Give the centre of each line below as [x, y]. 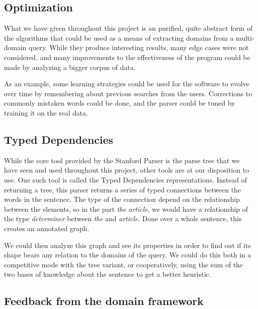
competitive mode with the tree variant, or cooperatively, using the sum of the [124, 264]
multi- [245, 37]
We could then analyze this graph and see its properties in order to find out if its [128, 245]
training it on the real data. [46, 112]
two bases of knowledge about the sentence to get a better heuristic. [108, 274]
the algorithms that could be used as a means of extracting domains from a [119, 37]
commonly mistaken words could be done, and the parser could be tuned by [120, 103]
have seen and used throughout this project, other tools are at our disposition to [127, 170]
